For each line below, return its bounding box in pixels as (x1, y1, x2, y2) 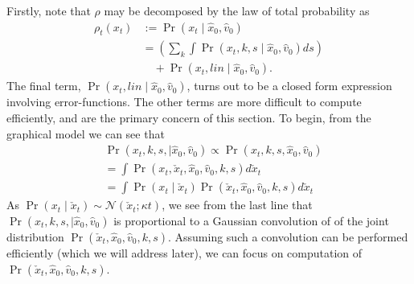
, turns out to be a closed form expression (187, 77, 392, 94)
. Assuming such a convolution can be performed (167, 228, 408, 245)
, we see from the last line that (162, 196, 313, 213)
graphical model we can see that (6, 125, 165, 142)
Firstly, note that (6, 2, 91, 19)
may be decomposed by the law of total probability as (104, 2, 370, 19)
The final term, (6, 77, 81, 94)
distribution (6, 228, 64, 245)
